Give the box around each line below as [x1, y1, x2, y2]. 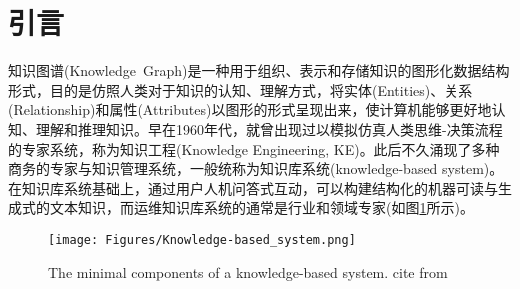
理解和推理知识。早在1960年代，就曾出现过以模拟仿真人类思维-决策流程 [35, 118, 503, 139]
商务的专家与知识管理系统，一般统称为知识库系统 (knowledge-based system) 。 [8, 158, 504, 179]
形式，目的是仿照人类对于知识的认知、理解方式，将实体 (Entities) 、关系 [8, 79, 473, 100]
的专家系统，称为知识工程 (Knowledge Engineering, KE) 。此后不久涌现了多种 [8, 138, 500, 159]
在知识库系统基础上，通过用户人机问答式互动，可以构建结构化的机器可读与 [8, 177, 498, 198]
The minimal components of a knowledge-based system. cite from [48, 261, 448, 282]
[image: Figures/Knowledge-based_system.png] [48, 232, 356, 247]
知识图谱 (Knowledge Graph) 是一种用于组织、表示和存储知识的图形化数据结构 [8, 60, 510, 81]
